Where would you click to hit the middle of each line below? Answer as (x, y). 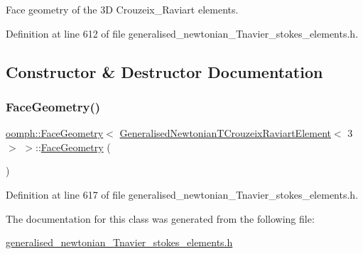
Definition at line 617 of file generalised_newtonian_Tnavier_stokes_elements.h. (182, 194)
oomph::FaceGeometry (55, 133)
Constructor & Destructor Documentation (164, 71)
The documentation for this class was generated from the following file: (160, 218)
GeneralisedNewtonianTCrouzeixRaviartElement (225, 133)
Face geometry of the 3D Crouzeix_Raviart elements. (122, 9)
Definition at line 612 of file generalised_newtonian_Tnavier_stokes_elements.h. (182, 33)
